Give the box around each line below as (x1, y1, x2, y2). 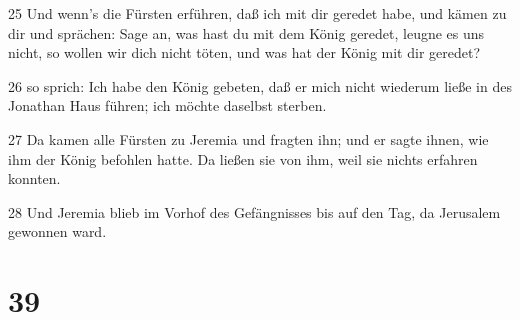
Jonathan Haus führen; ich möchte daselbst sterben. (8, 95, 327, 116)
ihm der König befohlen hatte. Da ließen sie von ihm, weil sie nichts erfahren (8, 148, 478, 169)
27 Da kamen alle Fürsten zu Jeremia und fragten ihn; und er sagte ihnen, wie (8, 128, 489, 149)
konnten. (8, 168, 61, 189)
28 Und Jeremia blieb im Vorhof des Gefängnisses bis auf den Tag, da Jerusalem (8, 201, 501, 222)
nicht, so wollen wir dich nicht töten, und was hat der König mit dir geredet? (8, 42, 481, 63)
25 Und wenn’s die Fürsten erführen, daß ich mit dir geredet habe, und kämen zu (8, 3, 507, 23)
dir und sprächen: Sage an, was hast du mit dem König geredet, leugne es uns (8, 22, 485, 43)
